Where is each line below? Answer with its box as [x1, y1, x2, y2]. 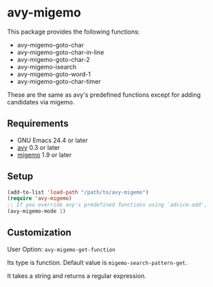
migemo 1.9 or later [16, 150, 72, 159]
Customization [7, 227, 72, 238]
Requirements [7, 118, 69, 130]
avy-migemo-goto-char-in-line [16, 48, 104, 56]
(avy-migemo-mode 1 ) [7, 208, 67, 215]
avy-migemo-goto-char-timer [16, 77, 101, 85]
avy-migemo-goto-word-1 [16, 70, 91, 78]
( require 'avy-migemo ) [7, 195, 72, 202]
